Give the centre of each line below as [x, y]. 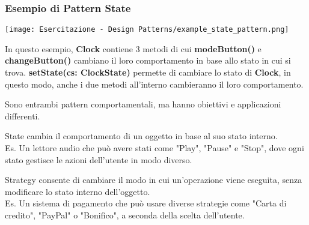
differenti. [23, 115]
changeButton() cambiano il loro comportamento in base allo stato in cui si [148, 60]
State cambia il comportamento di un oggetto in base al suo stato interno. [141, 136]
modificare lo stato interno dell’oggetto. [78, 191]
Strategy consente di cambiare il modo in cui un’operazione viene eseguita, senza [154, 180]
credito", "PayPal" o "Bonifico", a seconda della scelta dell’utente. [125, 215]
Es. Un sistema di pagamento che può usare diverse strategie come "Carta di [146, 203]
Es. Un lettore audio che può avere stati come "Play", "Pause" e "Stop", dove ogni [154, 148]
